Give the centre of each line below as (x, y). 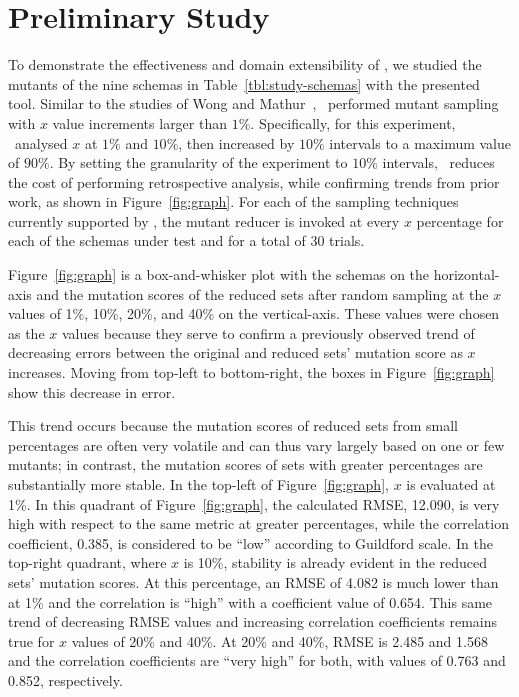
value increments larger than (139, 122)
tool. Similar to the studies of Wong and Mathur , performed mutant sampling (253, 103)
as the (26, 332)
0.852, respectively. (65, 679)
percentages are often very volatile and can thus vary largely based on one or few (256, 444)
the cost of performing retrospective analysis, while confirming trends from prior (254, 181)
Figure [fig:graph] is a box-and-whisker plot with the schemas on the (219, 274)
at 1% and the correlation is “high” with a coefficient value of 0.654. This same (250, 601)
